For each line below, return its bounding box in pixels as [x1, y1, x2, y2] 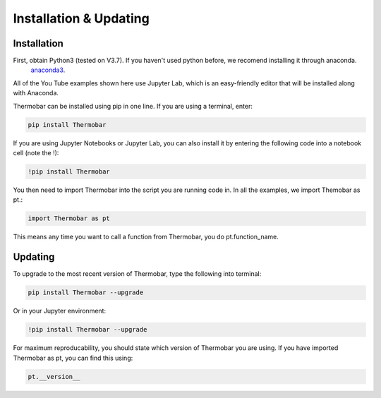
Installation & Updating [13, 11, 150, 26]
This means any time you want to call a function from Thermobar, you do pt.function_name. [13, 233, 279, 241]
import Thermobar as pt [28, 215, 111, 222]
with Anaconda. [13, 89, 59, 97]
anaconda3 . [30, 66, 66, 74]
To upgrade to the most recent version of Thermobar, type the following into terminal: [13, 270, 262, 278]
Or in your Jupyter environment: [13, 307, 106, 315]
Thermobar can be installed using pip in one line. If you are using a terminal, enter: [13, 102, 253, 110]
